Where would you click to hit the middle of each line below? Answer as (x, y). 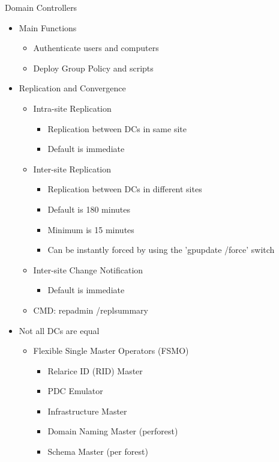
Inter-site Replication (72, 169)
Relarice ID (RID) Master (95, 370)
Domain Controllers (41, 7)
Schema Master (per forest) (98, 451)
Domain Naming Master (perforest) (113, 431)
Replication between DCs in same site (117, 128)
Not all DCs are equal (59, 330)
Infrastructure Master (87, 411)
